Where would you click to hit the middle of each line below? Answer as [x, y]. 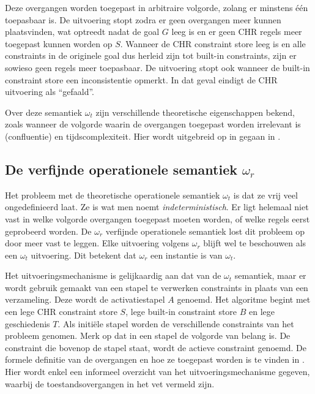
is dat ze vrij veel [265, 195]
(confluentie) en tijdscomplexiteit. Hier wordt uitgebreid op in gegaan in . [143, 136]
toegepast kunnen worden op [59, 43]
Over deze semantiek [44, 112]
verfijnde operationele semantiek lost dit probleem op [205, 231]
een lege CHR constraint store [61, 312]
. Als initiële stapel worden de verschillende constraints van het [176, 323]
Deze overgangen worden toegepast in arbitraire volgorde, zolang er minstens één [157, 7]
